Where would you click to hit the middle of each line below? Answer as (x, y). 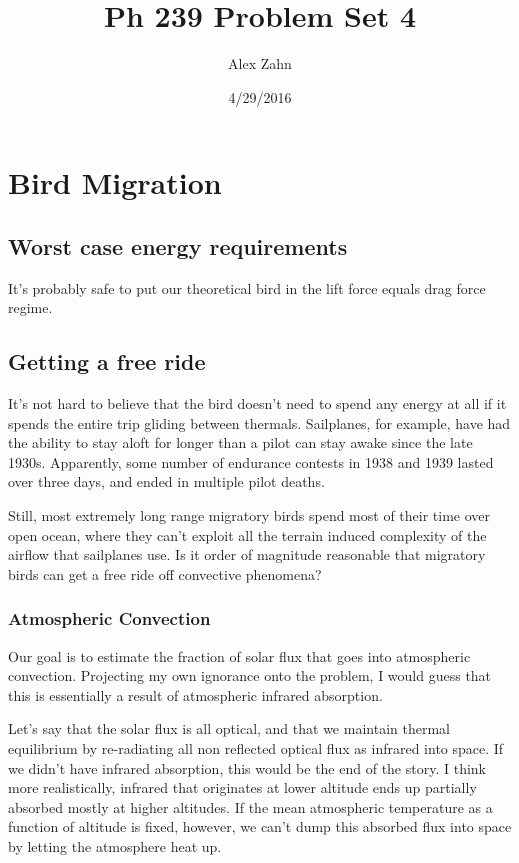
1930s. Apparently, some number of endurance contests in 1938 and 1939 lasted (251, 461)
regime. (30, 307)
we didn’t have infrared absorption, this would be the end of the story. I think (247, 767)
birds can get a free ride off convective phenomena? (165, 573)
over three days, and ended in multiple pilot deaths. (166, 481)
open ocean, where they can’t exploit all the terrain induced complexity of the (247, 534)
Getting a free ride (107, 361)
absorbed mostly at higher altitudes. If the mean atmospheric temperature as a (250, 806)
